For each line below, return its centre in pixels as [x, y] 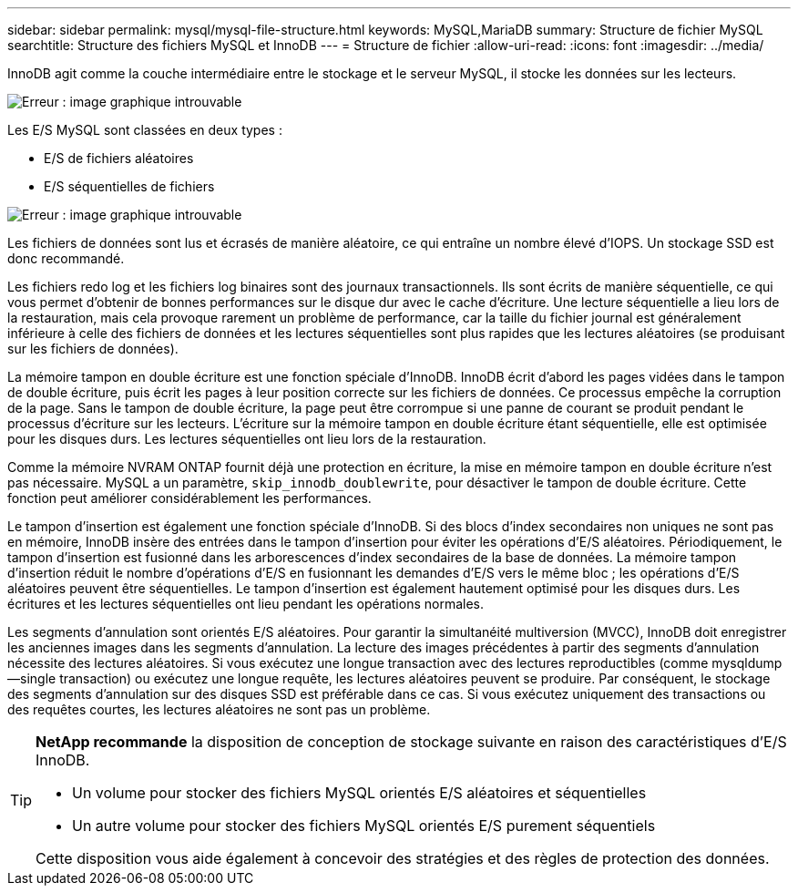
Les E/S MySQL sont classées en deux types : [145, 130]
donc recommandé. [66, 258]
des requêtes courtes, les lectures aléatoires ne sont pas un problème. [219, 709]
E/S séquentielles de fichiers [129, 186]
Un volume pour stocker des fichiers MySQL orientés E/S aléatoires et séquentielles [359, 793]
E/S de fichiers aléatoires [119, 158]
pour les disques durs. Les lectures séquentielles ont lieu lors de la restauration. [247, 439]
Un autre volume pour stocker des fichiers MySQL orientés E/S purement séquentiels [364, 826]
